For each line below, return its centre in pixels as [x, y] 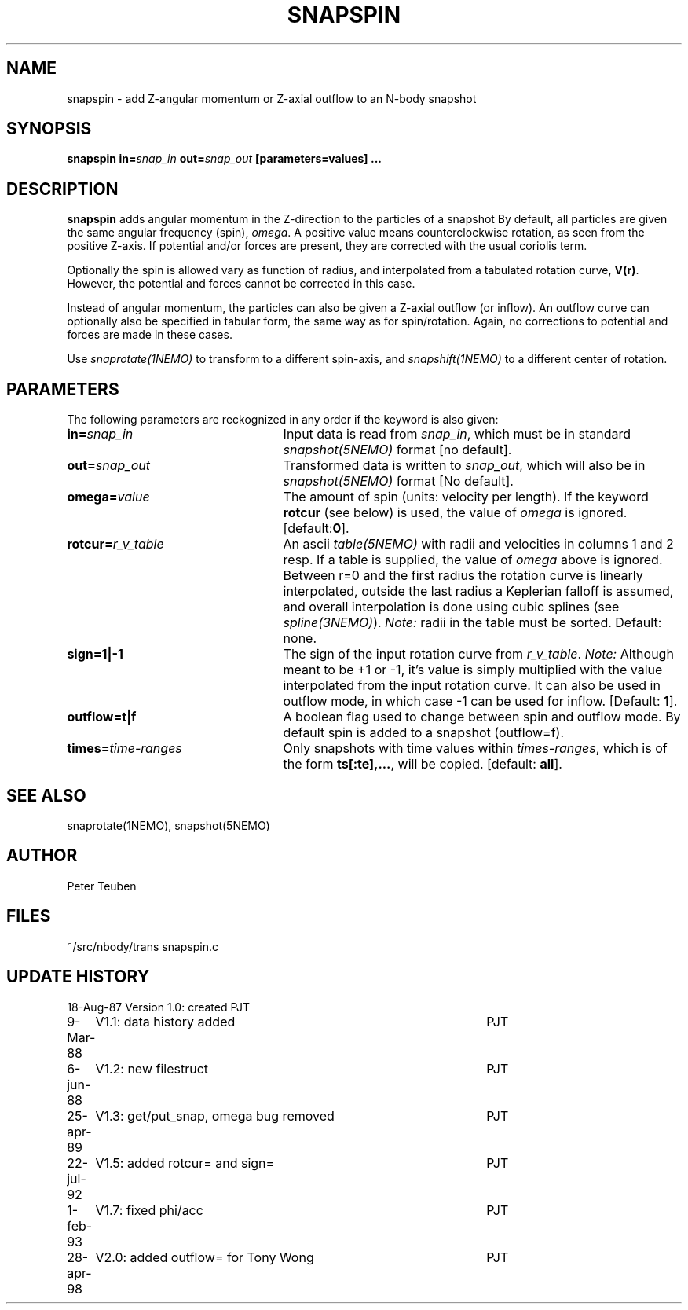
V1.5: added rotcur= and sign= [185, 1163]
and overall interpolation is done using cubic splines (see [451, 607]
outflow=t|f [102, 717]
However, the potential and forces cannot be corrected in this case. [241, 284]
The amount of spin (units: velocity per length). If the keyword [466, 497]
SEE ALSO [46, 795]
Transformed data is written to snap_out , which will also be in [464, 466]
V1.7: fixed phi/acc [149, 1210]
